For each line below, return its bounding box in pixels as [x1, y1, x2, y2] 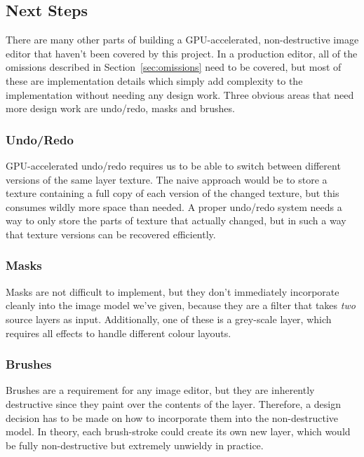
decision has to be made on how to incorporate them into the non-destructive [6, 410, 338, 425]
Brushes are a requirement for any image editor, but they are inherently [6, 383, 315, 397]
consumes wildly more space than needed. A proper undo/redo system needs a [6, 199, 342, 214]
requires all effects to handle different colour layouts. [6, 325, 231, 340]
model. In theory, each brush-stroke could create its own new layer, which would [6, 424, 351, 439]
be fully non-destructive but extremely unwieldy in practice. [6, 437, 264, 452]
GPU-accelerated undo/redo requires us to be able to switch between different [6, 158, 341, 172]
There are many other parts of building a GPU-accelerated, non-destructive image [6, 32, 359, 47]
